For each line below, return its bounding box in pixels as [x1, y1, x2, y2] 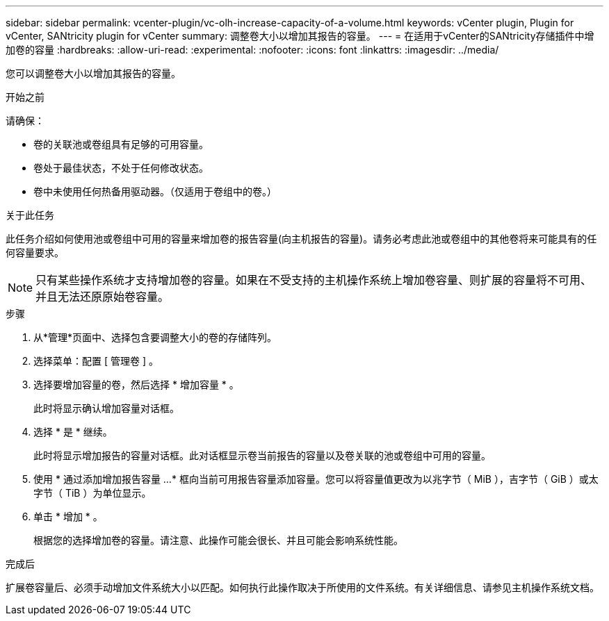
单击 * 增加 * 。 [33, 511, 103, 522]
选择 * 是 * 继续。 [33, 426, 113, 438]
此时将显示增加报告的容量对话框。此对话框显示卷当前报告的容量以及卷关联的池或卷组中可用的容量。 [33, 449, 491, 461]
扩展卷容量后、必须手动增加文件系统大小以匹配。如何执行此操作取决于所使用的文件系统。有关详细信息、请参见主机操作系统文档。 [6, 581, 599, 593]
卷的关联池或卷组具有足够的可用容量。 [33, 138, 209, 150]
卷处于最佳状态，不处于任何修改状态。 [33, 162, 209, 174]
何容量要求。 [6, 247, 64, 258]
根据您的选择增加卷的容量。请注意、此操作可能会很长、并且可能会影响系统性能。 [33, 534, 403, 546]
